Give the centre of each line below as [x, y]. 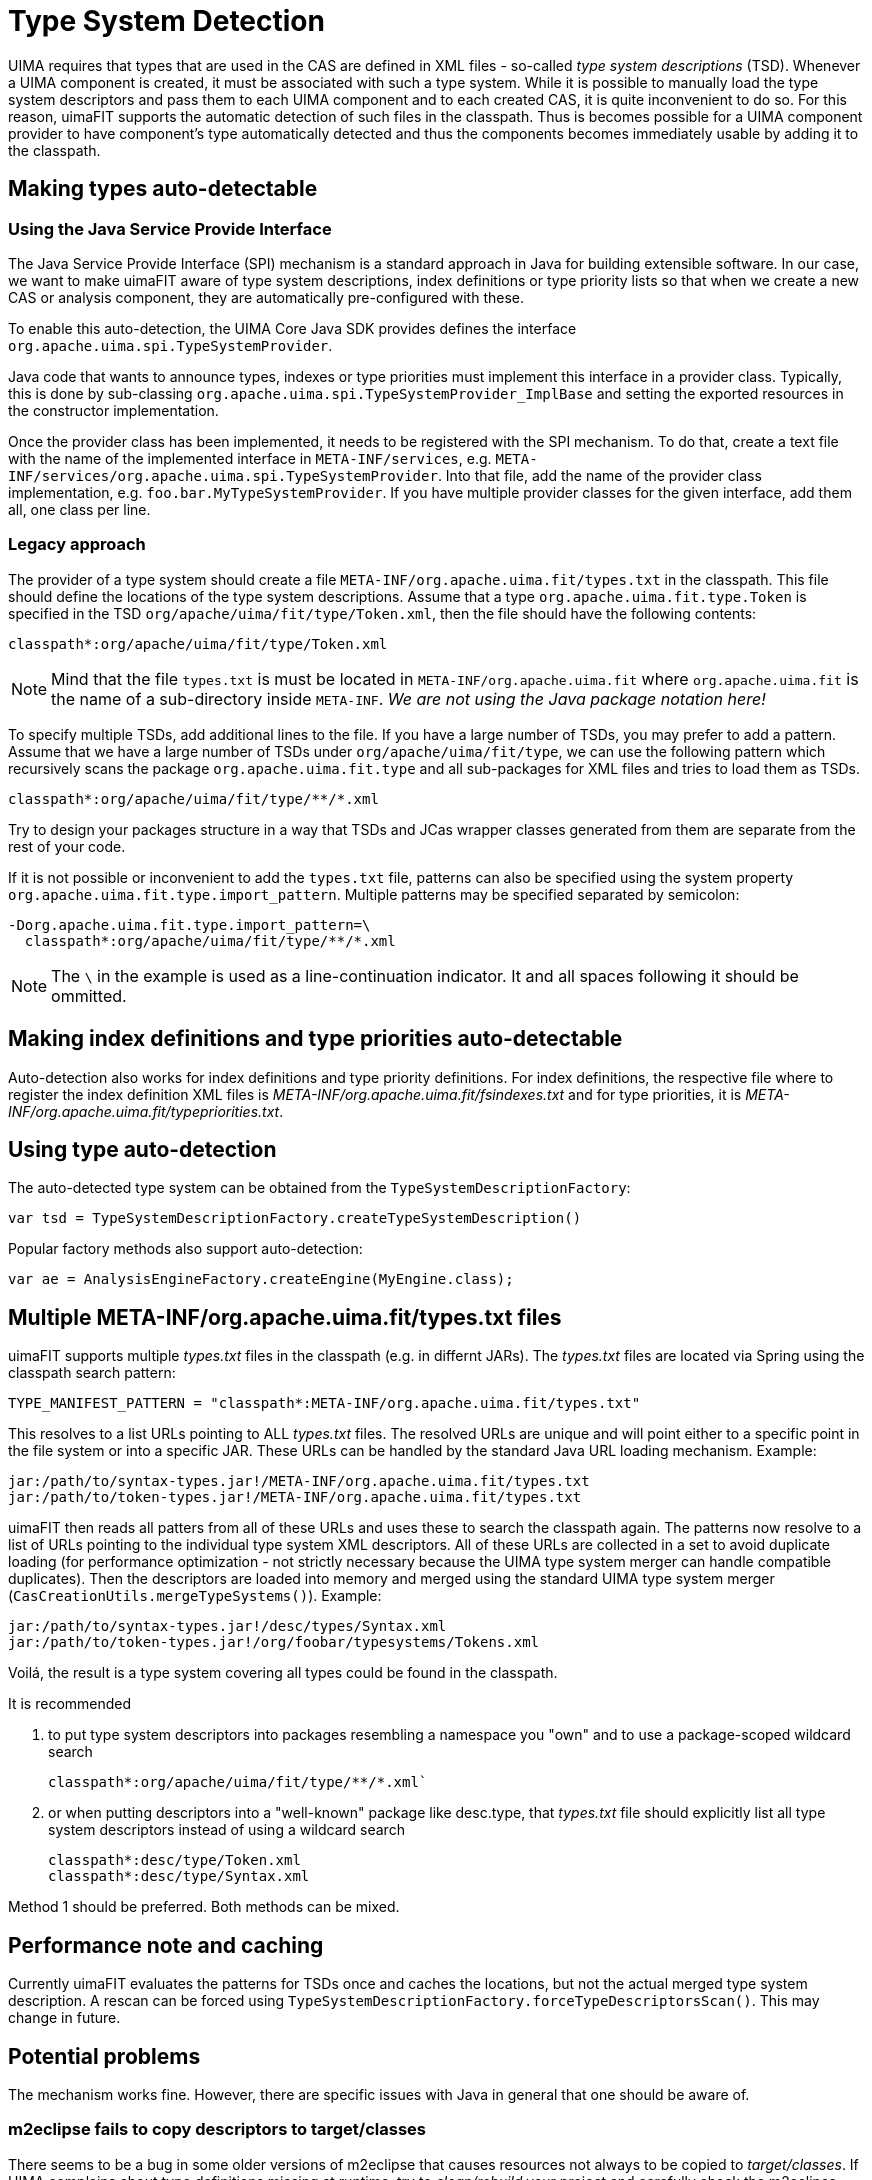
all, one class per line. [79, 509]
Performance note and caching [166, 1945]
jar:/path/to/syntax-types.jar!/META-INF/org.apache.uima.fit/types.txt [299, 1481]
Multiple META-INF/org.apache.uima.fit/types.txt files [285, 1317]
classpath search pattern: [92, 1373]
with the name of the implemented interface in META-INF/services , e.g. [250, 458]
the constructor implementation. [113, 410]
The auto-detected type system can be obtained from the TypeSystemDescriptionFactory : [319, 1188]
